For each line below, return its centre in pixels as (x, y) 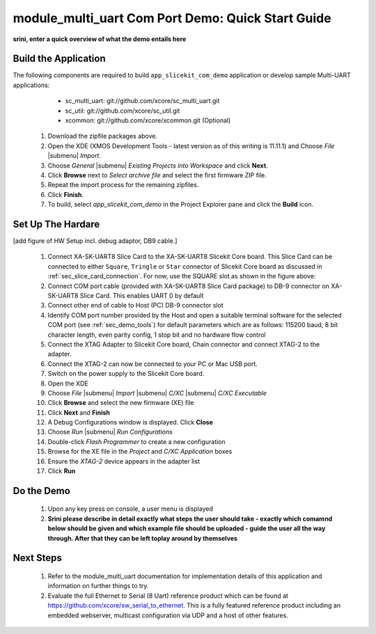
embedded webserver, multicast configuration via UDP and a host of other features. (168, 615)
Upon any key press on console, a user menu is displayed (131, 509)
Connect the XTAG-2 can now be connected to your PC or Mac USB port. (152, 364)
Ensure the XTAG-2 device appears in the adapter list (124, 461)
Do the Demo (42, 491)
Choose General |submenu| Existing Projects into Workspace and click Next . (158, 165)
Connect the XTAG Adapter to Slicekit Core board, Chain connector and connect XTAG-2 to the (184, 344)
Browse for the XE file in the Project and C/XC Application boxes (140, 452)
